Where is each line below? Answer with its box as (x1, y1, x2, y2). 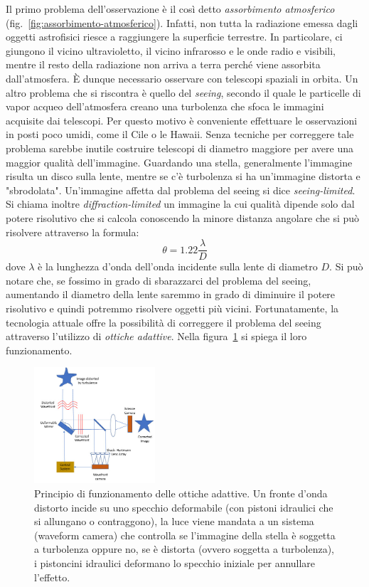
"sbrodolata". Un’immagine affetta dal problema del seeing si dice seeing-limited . (6, 182, 355, 197)
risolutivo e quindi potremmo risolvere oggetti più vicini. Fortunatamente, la (6, 300, 339, 315)
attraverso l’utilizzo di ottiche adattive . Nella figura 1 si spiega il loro (6, 329, 307, 344)
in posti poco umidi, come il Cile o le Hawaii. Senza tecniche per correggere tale (6, 127, 354, 142)
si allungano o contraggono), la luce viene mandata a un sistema (34, 514, 314, 529)
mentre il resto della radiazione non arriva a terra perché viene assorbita (6, 57, 321, 72)
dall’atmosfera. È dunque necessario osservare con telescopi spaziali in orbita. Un (6, 70, 358, 85)
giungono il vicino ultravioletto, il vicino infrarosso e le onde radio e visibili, (6, 43, 336, 58)
